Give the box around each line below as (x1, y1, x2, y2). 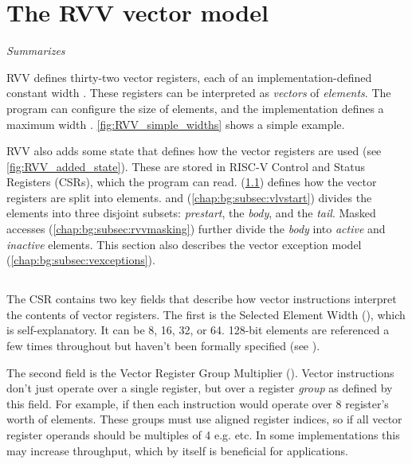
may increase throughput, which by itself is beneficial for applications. (6, 442, 349, 458)
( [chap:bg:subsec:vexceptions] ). (6, 251, 155, 268)
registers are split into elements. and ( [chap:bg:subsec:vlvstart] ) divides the (6, 189, 372, 205)
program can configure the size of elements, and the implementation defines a (6, 99, 384, 116)
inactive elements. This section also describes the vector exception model (6, 236, 362, 252)
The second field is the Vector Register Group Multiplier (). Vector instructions (6, 364, 394, 380)
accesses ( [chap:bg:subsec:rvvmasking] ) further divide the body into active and (6, 220, 386, 237)
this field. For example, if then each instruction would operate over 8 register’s (6, 395, 389, 411)
